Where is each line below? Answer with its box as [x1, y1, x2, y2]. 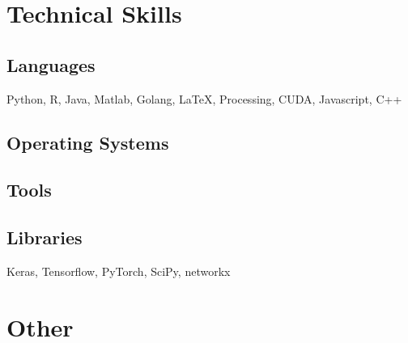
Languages [6, 52, 96, 77]
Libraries [6, 225, 83, 250]
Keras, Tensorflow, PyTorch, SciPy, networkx [6, 262, 231, 279]
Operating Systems [6, 129, 169, 155]
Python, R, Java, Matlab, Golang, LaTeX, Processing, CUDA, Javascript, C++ [6, 90, 402, 107]
